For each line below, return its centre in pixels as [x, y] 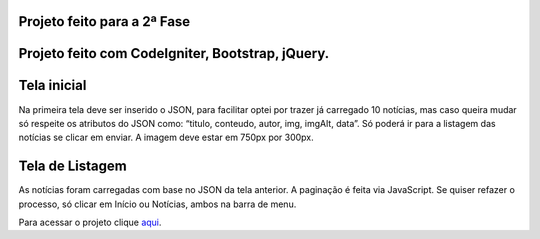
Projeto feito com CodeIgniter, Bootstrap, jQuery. [174, 53]
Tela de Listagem [72, 166]
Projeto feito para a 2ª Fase [104, 21]
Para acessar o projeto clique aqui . [90, 222]
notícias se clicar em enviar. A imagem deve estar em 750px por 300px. [166, 137]
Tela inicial [52, 85]
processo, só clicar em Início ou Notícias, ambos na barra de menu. [157, 204]
